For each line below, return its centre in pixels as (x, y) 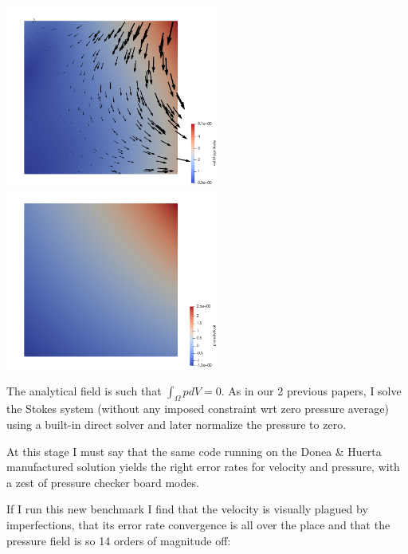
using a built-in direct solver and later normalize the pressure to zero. (177, 424)
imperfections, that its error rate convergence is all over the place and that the (198, 524)
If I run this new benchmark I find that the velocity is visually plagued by (187, 509)
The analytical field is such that (84, 390)
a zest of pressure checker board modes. (103, 482)
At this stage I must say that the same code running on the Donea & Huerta (194, 451)
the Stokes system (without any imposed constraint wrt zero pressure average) (198, 409)
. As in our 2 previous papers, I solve (311, 390)
